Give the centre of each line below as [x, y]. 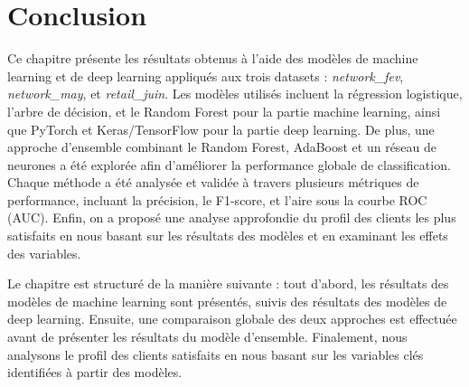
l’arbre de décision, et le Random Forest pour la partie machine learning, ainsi [224, 111]
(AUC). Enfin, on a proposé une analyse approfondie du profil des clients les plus [232, 217]
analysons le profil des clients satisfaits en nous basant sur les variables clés [216, 354]
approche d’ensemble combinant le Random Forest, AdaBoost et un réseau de [222, 147]
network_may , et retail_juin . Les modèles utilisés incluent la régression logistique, [235, 94]
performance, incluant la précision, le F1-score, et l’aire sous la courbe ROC [217, 199]
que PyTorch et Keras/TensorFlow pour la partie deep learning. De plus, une [221, 129]
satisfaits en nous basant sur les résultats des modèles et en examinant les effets [228, 236]
